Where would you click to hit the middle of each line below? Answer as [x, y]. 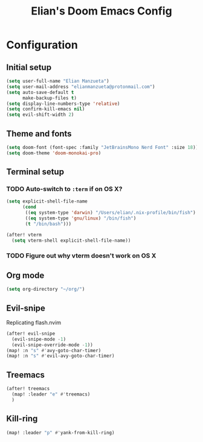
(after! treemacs [28, 389]
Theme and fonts [39, 134]
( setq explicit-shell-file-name [47, 201]
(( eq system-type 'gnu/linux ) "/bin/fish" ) [81, 218]
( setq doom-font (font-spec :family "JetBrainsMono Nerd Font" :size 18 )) [102, 147]
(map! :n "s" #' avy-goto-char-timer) [54, 350]
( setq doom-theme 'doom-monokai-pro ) [54, 153]
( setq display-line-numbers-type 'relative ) [63, 104]
